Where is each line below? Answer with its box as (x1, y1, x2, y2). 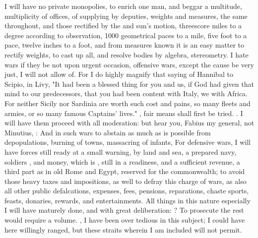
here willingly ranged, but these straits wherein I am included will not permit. (4, 224, 242, 235)
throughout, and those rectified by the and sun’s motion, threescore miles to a (4, 20, 242, 31)
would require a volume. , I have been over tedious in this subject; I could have (4, 215, 245, 225)
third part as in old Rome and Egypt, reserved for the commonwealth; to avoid (4, 166, 245, 177)
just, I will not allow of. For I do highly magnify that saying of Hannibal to (4, 69, 233, 79)
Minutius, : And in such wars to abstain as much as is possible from (4, 127, 211, 137)
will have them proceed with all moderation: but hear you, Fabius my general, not (4, 118, 255, 128)
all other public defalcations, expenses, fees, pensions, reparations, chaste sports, (4, 185, 249, 196)
